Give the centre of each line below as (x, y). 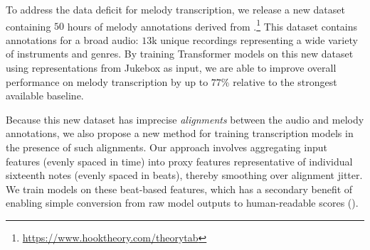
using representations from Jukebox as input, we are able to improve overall (171, 68)
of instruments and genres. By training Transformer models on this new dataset (180, 54)
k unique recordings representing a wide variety (255, 39)
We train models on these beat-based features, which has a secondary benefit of (179, 189)
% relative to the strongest (279, 81)
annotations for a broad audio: (72, 39)
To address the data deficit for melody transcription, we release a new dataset (175, 9)
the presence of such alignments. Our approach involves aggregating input (166, 147)
